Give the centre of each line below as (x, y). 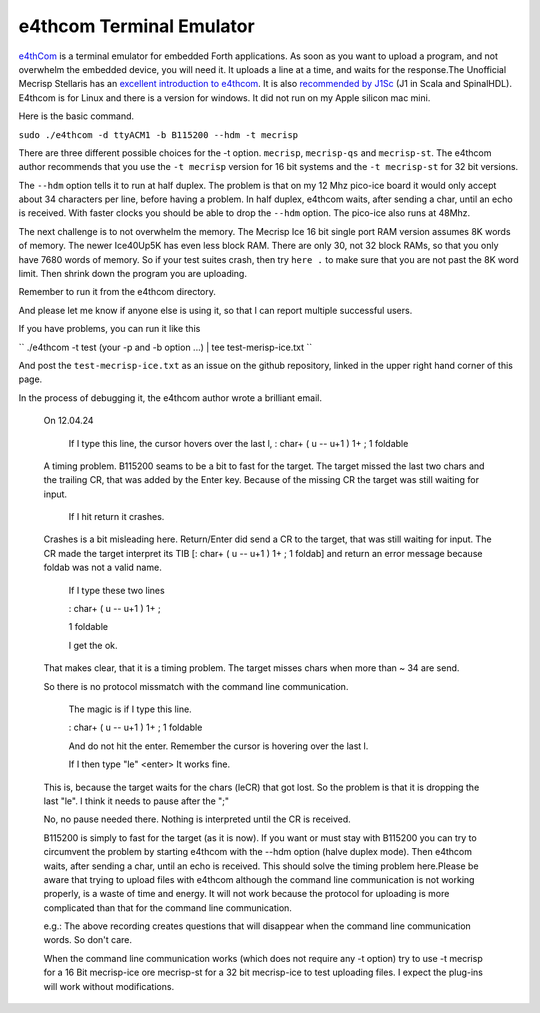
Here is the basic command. (76, 116)
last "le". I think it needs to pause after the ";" (136, 801)
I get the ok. (93, 645)
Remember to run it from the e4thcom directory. (117, 292)
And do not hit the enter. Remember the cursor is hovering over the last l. (218, 746)
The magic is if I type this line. (130, 709)
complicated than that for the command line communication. (167, 907)
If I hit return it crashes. (116, 517)
